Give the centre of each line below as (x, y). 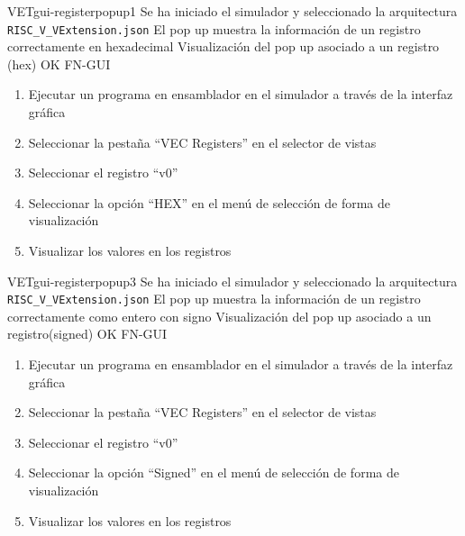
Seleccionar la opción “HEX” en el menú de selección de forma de (210, 202)
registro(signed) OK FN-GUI (87, 334)
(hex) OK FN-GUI (59, 64)
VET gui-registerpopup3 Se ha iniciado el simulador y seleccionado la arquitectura (232, 281)
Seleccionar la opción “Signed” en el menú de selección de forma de (214, 472)
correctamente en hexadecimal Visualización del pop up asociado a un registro (223, 46)
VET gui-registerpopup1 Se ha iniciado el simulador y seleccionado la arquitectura (232, 11)
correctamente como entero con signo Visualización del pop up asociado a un (219, 316)
